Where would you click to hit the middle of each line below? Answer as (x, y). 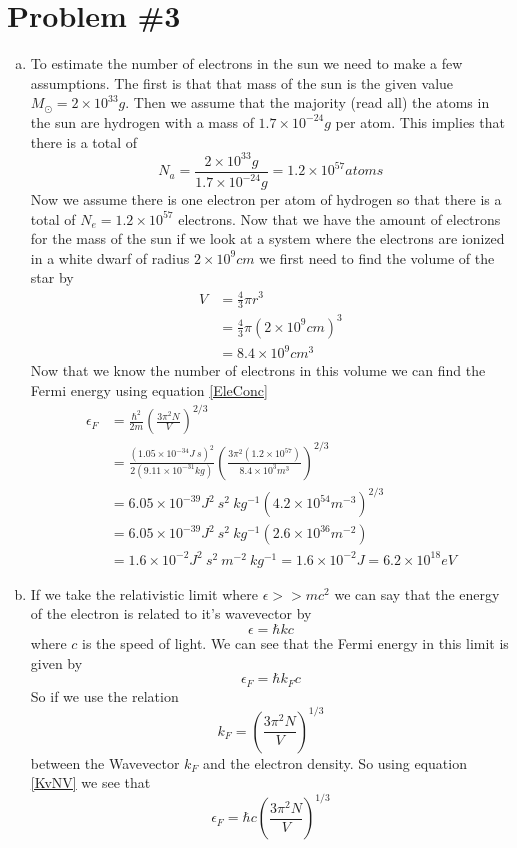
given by (56, 662)
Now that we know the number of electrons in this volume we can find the (258, 370)
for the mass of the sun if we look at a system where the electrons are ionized (267, 238)
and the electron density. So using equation (335, 762)
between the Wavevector (105, 762)
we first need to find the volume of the (377, 257)
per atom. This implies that (420, 121)
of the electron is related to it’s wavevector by (171, 613)
